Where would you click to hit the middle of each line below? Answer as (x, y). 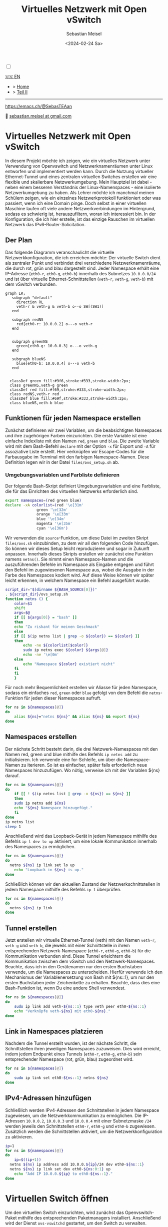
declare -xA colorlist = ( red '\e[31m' (44, 505)
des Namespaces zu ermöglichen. (40, 847)
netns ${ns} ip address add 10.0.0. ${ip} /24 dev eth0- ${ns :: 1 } (77, 1164)
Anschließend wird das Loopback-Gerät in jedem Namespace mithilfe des (81, 836)
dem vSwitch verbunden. (31, 284)
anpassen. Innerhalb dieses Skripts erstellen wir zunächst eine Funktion (79, 553)
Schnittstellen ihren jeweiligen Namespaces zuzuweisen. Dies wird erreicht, (83, 1049)
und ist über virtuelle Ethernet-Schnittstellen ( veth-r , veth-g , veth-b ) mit (79, 279)
